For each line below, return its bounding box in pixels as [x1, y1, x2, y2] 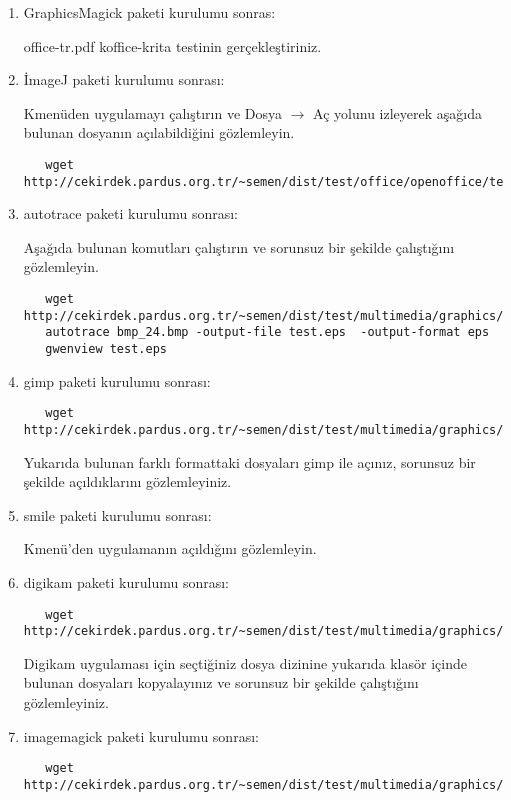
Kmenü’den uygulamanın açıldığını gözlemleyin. [23, 538, 317, 559]
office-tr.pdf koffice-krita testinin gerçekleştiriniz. [23, 35, 322, 56]
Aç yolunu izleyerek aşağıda [313, 102, 482, 123]
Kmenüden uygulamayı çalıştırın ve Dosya [23, 102, 283, 123]
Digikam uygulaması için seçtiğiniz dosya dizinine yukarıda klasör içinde [23, 652, 467, 673]
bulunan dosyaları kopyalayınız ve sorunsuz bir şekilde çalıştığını [23, 672, 419, 693]
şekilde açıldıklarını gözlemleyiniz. [23, 471, 232, 492]
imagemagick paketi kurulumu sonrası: [23, 725, 259, 746]
